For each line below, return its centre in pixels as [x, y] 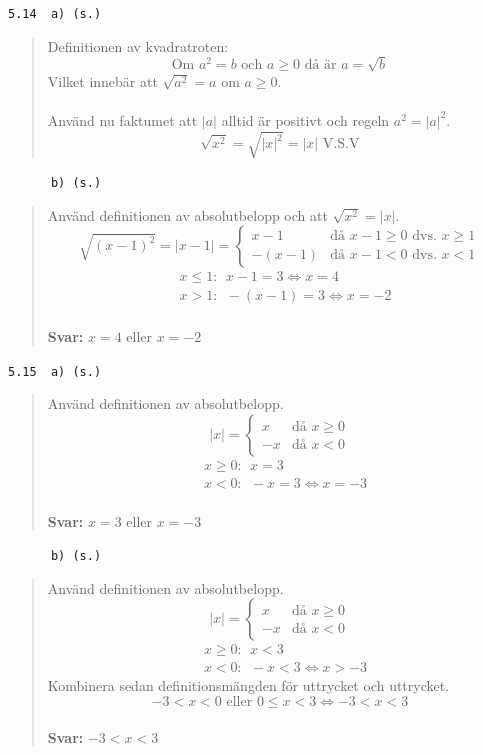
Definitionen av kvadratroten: [138, 45]
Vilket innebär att [102, 80]
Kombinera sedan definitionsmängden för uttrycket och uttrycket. [248, 685]
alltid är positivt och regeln [305, 119]
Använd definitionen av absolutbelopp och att [187, 214]
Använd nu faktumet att [122, 119]
